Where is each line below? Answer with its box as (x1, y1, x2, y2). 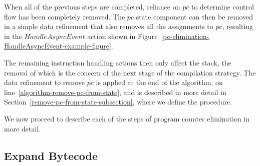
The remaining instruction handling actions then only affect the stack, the (4, 57, 231, 67)
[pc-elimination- (161, 30, 209, 41)
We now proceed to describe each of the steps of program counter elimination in (4, 113, 250, 123)
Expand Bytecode (4, 147, 98, 163)
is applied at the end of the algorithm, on (96, 77, 223, 87)
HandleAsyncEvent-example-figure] (4, 40, 111, 51)
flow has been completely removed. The (4, 11, 125, 21)
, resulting (222, 21, 253, 31)
